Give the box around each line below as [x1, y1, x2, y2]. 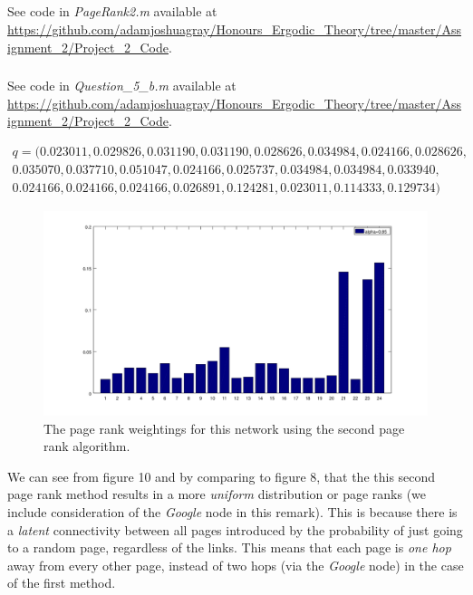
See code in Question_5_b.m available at [7, 76, 236, 95]
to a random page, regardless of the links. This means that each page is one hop [7, 538, 451, 557]
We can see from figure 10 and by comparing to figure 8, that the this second [7, 466, 436, 485]
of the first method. [7, 573, 116, 592]
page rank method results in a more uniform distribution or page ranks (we [7, 485, 427, 504]
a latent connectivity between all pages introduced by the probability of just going [7, 520, 463, 539]
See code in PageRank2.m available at [7, 2, 217, 21]
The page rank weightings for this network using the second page [43, 418, 405, 437]
